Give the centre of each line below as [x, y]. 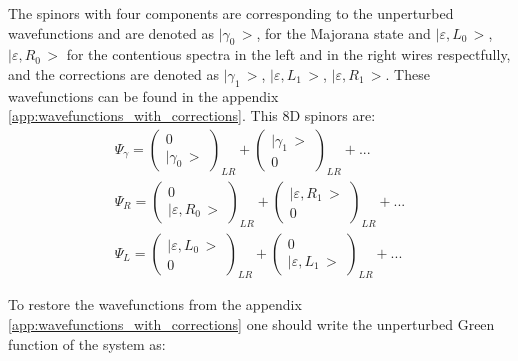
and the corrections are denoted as [114, 73]
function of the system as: [87, 343]
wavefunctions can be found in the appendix [143, 95]
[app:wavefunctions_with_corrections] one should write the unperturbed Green [251, 324]
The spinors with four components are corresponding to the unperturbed [231, 13]
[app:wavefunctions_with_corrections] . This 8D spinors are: [192, 115]
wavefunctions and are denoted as [111, 32]
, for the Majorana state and [343, 32]
